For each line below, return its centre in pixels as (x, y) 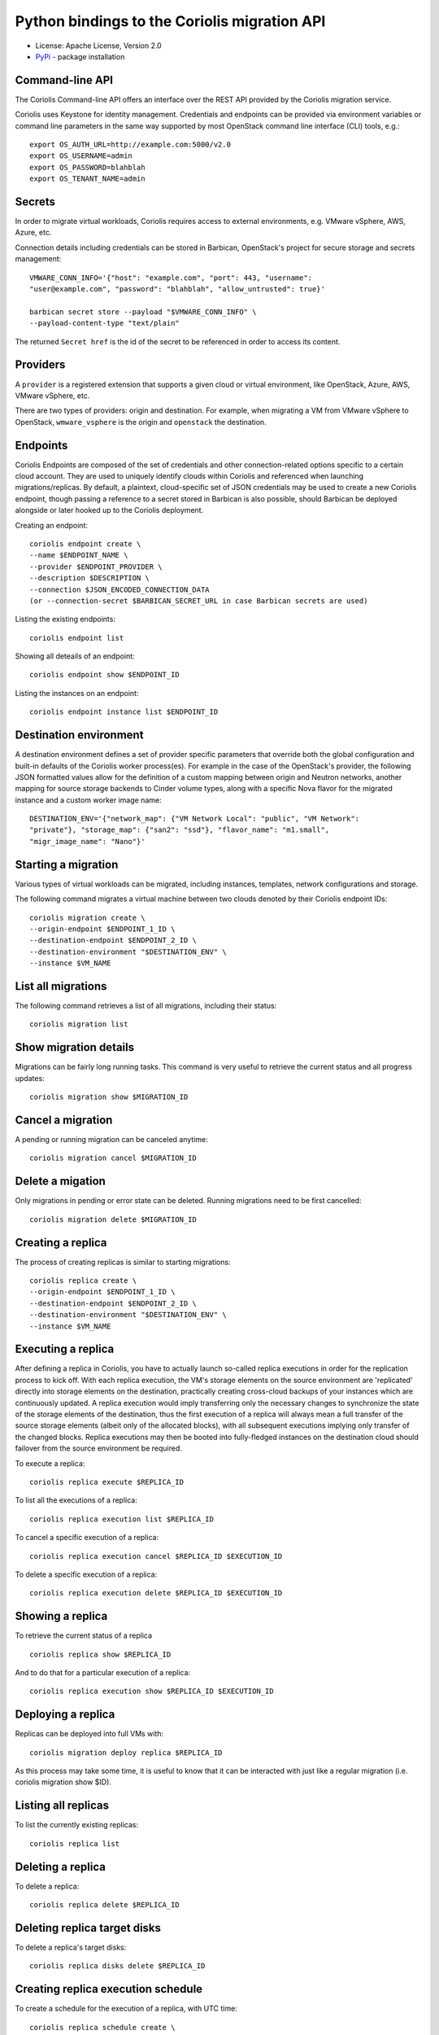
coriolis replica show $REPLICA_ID (100, 1654)
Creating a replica (61, 1243)
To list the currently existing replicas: (77, 1825)
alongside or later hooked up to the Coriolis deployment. (109, 510)
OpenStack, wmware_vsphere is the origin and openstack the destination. (141, 422)
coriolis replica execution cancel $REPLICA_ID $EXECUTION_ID (156, 1556)
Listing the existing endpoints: (65, 619)
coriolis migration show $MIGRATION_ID (109, 1097)
